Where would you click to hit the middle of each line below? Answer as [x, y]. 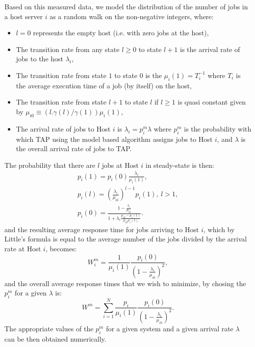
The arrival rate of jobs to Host [63, 128]
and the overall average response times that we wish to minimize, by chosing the [125, 283]
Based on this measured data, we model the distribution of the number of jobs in [126, 6]
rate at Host [23, 249]
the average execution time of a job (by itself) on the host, [104, 85]
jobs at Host [120, 165]
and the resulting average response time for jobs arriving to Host [102, 229]
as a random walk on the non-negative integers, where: [132, 16]
